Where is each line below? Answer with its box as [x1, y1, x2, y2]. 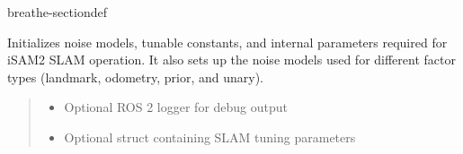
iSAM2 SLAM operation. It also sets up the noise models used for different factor [7, 50, 456, 69]
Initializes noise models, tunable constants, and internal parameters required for [7, 32, 448, 51]
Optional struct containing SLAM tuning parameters [64, 127, 356, 146]
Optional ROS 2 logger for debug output [64, 98, 289, 116]
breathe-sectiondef [7, 3, 107, 21]
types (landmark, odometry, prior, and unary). [7, 67, 264, 86]
